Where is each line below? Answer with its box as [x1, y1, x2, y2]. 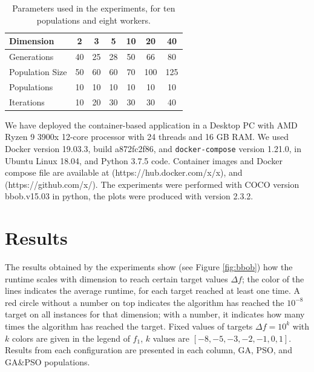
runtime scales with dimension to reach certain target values [5, 272, 228, 285]
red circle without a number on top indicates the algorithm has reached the [5, 296, 284, 308]
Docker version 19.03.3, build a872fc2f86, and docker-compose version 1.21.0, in [5, 142, 302, 154]
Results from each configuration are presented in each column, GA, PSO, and [5, 344, 292, 356]
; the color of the [241, 272, 304, 285]
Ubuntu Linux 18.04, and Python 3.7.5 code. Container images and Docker [5, 154, 283, 167]
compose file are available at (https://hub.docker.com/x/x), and [5, 166, 243, 179]
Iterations [9, 95, 45, 108]
